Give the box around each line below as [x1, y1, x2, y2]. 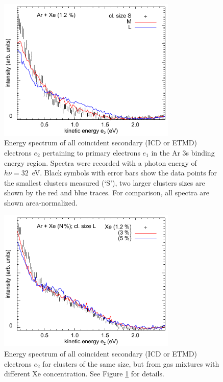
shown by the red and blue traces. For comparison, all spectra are [4, 187, 210, 198]
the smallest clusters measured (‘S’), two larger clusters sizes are [4, 177, 205, 188]
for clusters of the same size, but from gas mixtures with [42, 358, 219, 369]
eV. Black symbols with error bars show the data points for [32, 167, 217, 178]
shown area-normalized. [4, 197, 78, 208]
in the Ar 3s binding [151, 147, 215, 158]
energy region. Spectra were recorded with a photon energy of [4, 157, 197, 168]
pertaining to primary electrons [42, 147, 140, 158]
